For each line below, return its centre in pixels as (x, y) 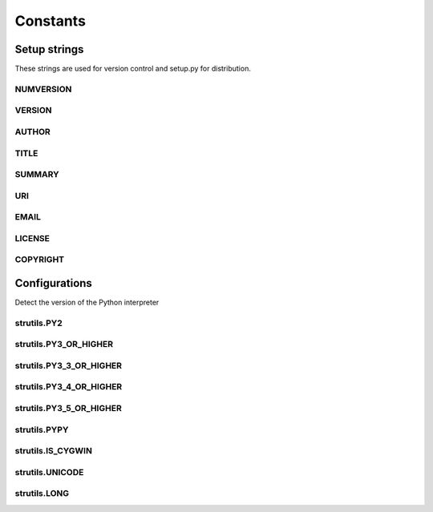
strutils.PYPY (42, 429)
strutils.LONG (42, 494)
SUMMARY (37, 175)
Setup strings (49, 49)
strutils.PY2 (39, 323)
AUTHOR (33, 131)
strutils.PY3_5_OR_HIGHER (68, 409)
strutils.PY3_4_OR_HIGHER (69, 387)
